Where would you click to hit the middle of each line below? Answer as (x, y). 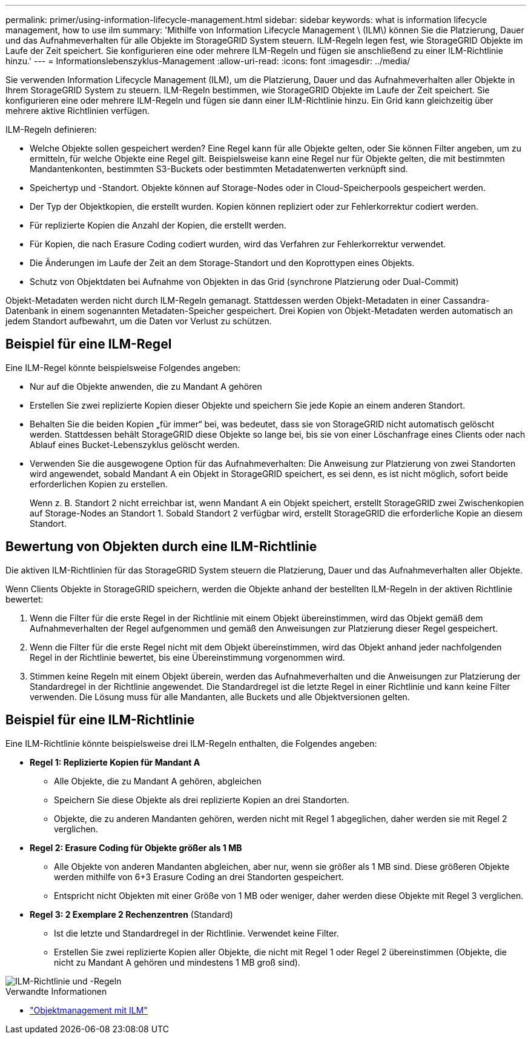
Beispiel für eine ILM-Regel (89, 344)
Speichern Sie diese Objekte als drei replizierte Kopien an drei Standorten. (202, 800)
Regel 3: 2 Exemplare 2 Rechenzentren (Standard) (131, 914)
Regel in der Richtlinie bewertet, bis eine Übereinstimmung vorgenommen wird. (187, 657)
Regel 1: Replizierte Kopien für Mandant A (115, 762)
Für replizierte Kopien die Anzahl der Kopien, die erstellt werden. (158, 225)
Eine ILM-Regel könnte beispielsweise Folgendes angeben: (123, 367)
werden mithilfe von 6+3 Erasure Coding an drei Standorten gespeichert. (199, 877)
